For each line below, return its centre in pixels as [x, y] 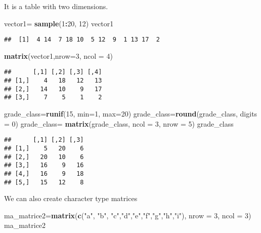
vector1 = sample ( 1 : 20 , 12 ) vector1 [59, 23]
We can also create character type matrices [71, 198]
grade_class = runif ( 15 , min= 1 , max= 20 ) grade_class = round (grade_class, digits [131, 114]
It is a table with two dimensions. [56, 6]
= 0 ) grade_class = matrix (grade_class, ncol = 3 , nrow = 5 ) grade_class [119, 123]
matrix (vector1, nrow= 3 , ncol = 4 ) [58, 55]
